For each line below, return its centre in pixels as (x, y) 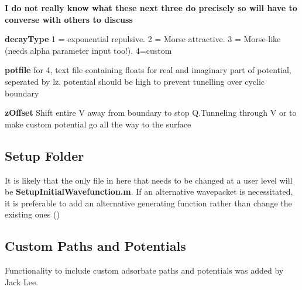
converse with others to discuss (69, 19)
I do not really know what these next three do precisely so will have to (151, 8)
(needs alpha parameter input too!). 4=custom (88, 50)
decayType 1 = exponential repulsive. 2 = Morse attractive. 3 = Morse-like (143, 39)
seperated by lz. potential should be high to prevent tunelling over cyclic (135, 81)
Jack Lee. (22, 282)
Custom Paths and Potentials (95, 246)
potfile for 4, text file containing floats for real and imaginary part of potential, (148, 70)
